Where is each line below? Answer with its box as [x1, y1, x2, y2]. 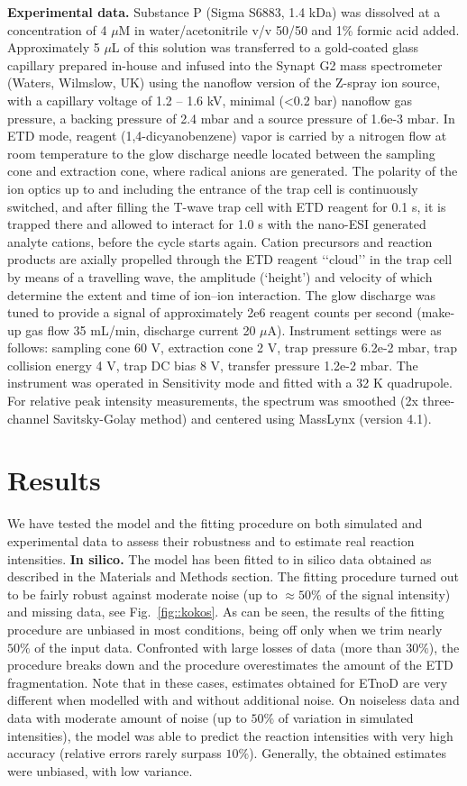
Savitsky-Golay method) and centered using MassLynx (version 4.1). [52, 408, 432, 427]
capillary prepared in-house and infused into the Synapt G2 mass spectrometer [7, 55, 443, 74]
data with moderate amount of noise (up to [7, 708, 247, 727]
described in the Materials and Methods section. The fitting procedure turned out [7, 567, 460, 586]
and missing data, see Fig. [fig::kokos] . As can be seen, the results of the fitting [7, 602, 444, 621]
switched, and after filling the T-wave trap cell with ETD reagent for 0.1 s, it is [7, 196, 446, 215]
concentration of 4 [7, 20, 107, 39]
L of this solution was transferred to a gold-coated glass [111, 38, 419, 57]
